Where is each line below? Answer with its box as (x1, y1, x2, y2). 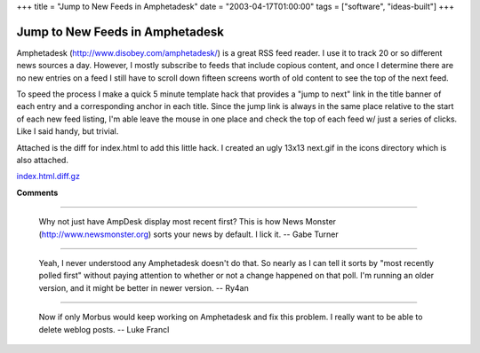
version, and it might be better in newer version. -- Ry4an (38, 282, 249, 293)
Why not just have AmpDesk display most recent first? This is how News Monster (38, 216, 337, 227)
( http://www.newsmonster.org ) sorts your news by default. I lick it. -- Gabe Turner (38, 229, 339, 239)
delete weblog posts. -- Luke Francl (38, 324, 170, 334)
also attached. (16, 155, 68, 166)
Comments (16, 187, 59, 198)
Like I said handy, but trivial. (16, 126, 119, 137)
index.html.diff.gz (16, 171, 80, 182)
